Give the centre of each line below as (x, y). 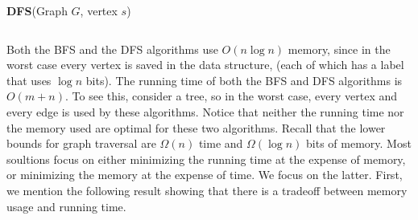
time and (221, 143)
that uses (29, 80)
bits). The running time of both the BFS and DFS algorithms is (244, 80)
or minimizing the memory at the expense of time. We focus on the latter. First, (205, 175)
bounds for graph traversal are (81, 143)
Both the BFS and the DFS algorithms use (112, 49)
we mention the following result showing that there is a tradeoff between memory (207, 190)
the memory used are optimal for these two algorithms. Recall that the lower (196, 127)
